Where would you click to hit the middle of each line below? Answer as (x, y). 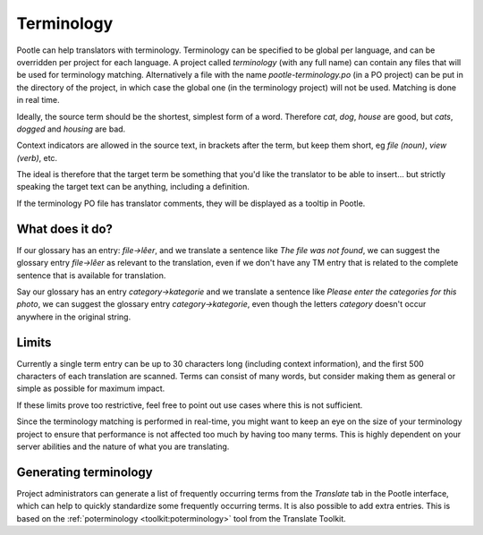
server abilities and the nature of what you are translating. (123, 446)
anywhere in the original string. (74, 317)
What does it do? (65, 229)
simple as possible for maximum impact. (91, 388)
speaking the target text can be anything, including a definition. (133, 187)
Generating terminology (85, 472)
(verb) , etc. (37, 157)
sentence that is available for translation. (91, 275)
